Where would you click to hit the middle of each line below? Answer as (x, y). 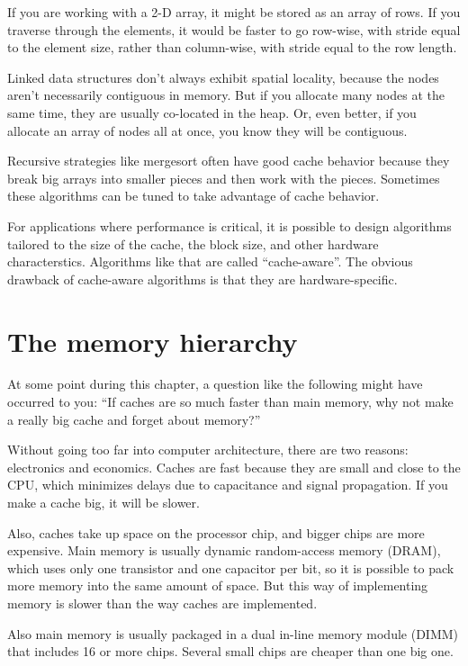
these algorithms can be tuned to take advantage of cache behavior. (193, 196)
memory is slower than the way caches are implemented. (162, 603)
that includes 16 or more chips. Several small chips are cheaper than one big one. (230, 651)
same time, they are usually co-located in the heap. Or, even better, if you (212, 112)
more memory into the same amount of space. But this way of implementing (218, 585)
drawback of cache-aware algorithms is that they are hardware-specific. (202, 279)
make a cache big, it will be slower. (103, 502)
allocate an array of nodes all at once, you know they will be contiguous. (207, 130)
